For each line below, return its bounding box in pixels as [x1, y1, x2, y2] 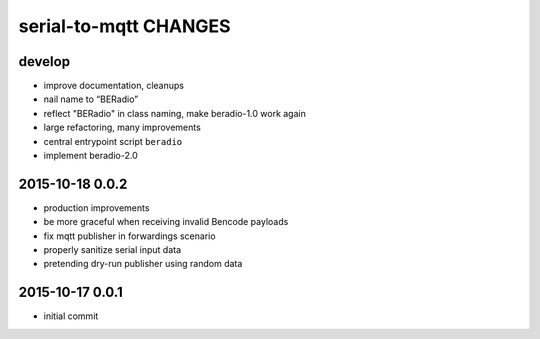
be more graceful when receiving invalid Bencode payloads [43, 216, 289, 228]
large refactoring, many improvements [43, 121, 202, 134]
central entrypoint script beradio [43, 135, 183, 147]
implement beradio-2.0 [43, 150, 139, 162]
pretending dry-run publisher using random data [43, 258, 243, 270]
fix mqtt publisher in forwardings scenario [43, 230, 216, 242]
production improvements [43, 201, 150, 214]
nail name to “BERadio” [43, 93, 139, 105]
